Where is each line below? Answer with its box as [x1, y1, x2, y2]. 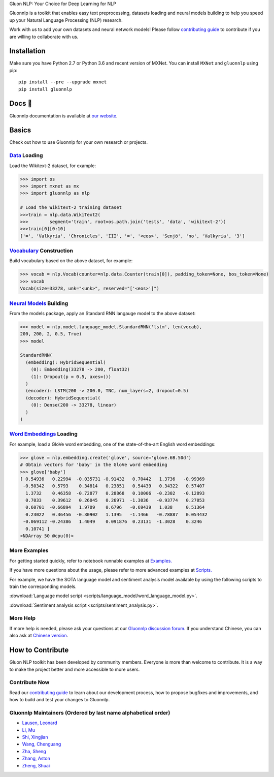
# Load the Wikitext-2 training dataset [20, 205, 122, 210]
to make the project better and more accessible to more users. [9, 666, 140, 672]
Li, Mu [22, 727, 36, 733]
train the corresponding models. [9, 583, 77, 589]
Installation [9, 47, 46, 55]
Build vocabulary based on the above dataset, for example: [9, 258, 133, 264]
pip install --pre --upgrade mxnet [18, 79, 107, 85]
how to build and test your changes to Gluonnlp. [9, 697, 110, 703]
